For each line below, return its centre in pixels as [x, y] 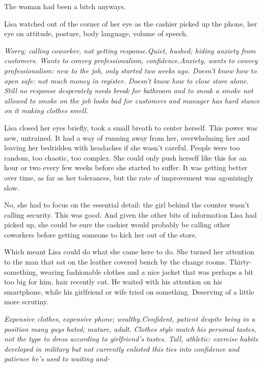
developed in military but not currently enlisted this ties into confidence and [122, 348]
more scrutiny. [26, 302]
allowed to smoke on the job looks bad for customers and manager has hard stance [132, 100]
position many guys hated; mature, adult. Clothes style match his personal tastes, [130, 329]
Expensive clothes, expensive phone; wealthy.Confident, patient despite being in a [130, 319]
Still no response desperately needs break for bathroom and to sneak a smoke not [129, 90]
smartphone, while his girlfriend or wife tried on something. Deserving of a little [129, 291]
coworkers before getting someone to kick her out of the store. [101, 234]
